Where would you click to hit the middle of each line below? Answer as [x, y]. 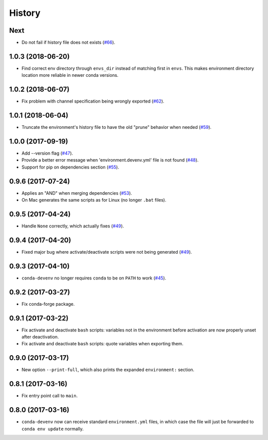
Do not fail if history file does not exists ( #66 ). [68, 43]
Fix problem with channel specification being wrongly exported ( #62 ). [93, 101]
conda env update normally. [53, 429]
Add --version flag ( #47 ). [47, 153]
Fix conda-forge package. [48, 304]
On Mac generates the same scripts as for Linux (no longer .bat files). [94, 200]
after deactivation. [40, 337]
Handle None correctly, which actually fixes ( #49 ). [73, 226]
